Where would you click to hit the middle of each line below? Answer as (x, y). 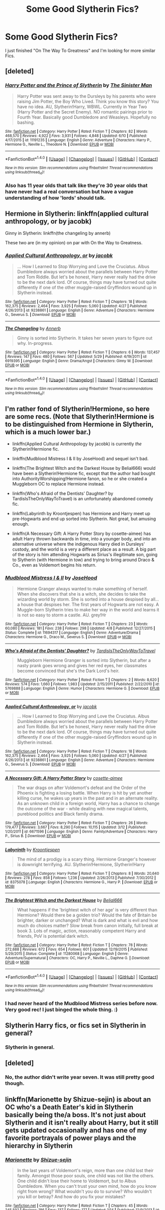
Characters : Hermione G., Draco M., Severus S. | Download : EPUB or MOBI (68, 637)
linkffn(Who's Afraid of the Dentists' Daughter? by (63, 493)
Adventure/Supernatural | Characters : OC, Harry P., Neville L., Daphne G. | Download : (78, 958)
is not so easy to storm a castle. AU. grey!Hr (62, 615)
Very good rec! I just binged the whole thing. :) (61, 1009)
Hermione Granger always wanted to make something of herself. (82, 589)
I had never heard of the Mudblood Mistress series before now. (82, 1003)
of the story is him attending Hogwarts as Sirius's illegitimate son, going (85, 555)
